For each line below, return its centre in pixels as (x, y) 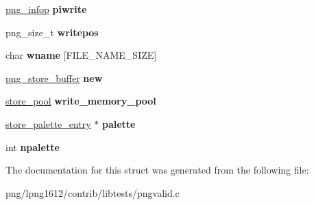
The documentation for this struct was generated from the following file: (157, 170)
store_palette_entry (48, 123)
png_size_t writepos (52, 32)
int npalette (33, 147)
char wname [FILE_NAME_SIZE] (81, 55)
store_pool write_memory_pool (81, 101)
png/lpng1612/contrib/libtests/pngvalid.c (93, 192)
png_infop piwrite (46, 9)
